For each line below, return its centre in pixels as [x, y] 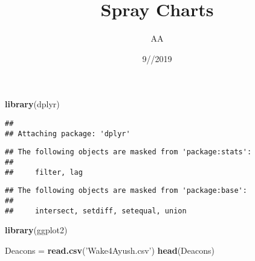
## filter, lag [44, 172]
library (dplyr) [32, 104]
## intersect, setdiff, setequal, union [96, 211]
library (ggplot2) [36, 230]
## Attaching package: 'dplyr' [68, 134]
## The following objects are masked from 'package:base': [126, 191]
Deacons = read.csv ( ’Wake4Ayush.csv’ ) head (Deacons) [110, 250]
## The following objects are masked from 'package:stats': [128, 152]
